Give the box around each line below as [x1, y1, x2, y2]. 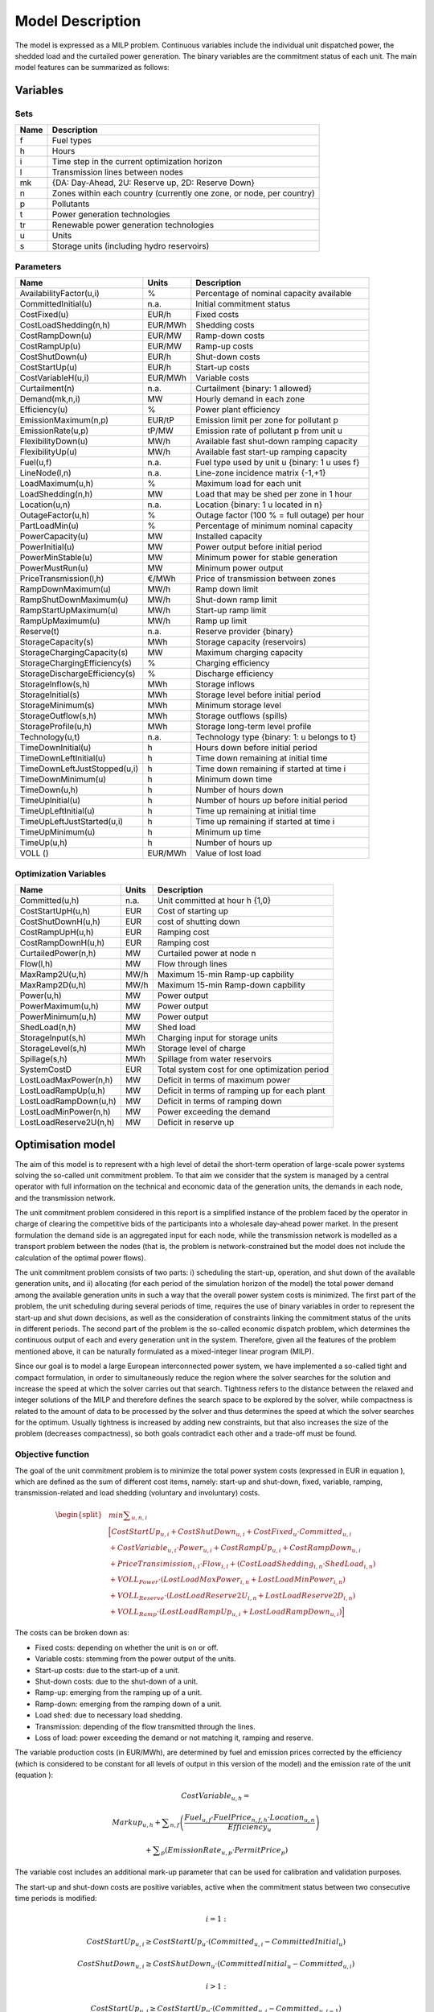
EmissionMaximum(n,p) [19, 414, 108, 426]
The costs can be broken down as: [14, 1628, 130, 1638]
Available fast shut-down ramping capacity [195, 435, 358, 447]
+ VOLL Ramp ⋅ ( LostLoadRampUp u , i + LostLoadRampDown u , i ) [109, 1606, 342, 1618]
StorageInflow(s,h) [19, 678, 90, 690]
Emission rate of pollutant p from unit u [195, 425, 343, 436]
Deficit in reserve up [157, 1116, 235, 1128]
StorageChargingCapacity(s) [19, 647, 129, 658]
